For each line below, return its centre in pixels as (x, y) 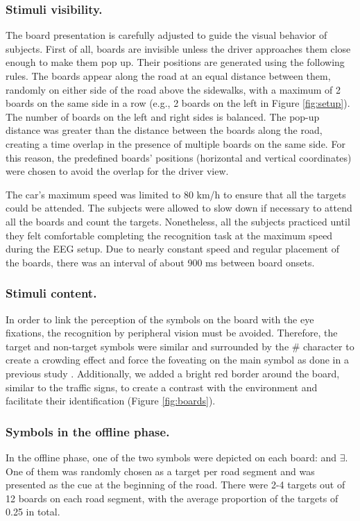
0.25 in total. (33, 512)
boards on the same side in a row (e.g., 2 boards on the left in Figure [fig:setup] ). (178, 103)
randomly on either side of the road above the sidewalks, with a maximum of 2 (173, 89)
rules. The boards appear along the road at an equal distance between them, (168, 76)
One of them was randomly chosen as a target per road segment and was (160, 471)
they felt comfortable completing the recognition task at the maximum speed (169, 235)
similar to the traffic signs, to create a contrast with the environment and (162, 387)
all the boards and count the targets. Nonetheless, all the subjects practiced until (178, 221)
